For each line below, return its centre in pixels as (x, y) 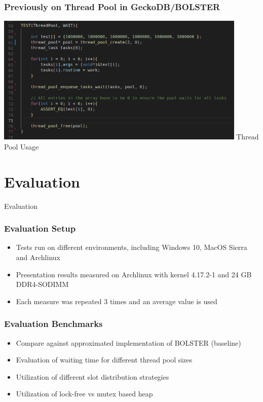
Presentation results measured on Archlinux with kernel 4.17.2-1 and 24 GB (134, 274)
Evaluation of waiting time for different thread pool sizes (104, 360)
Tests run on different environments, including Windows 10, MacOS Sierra (131, 247)
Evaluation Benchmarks (53, 324)
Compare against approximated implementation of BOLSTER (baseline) (128, 342)
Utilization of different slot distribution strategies (92, 376)
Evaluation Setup (40, 228)
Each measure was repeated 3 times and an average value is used (117, 301)
